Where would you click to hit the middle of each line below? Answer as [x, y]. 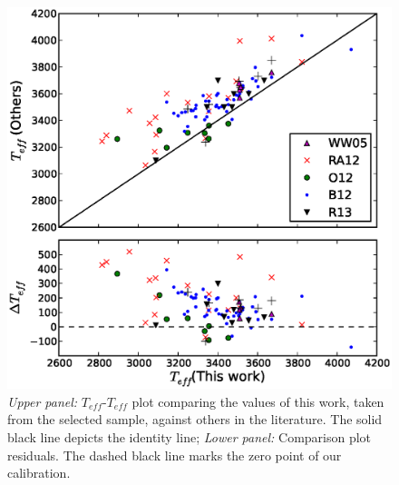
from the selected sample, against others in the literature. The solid [195, 419]
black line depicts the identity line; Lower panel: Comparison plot [190, 437]
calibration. [39, 473]
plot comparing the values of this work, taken [258, 401]
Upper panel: [43, 401]
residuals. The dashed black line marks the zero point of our [175, 455]
